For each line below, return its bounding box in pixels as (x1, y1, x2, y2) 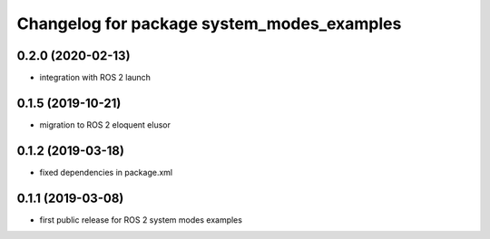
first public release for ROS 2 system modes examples (39, 214, 242, 225)
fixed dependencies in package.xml (39, 167, 172, 177)
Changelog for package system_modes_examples (16, 14, 402, 33)
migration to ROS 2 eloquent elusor (39, 119, 171, 130)
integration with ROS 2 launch (39, 72, 152, 83)
